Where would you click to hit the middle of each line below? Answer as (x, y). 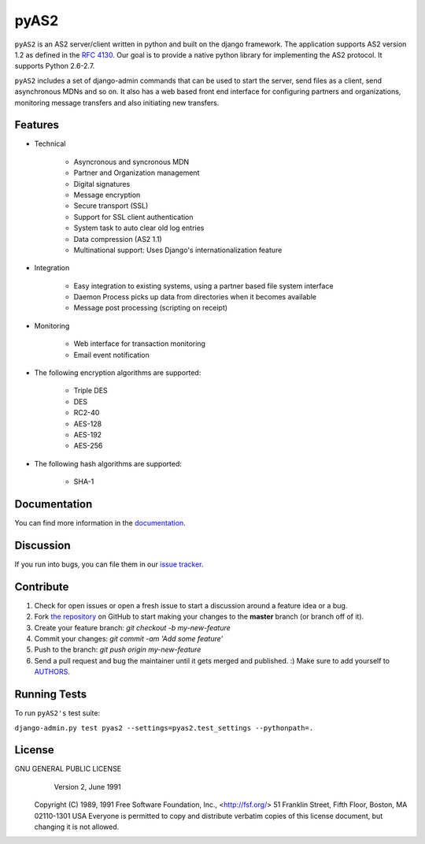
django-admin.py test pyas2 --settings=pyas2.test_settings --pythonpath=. (164, 728)
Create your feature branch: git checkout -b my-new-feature (133, 627)
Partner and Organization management (137, 173)
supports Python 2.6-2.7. (55, 66)
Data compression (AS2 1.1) (118, 239)
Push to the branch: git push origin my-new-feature (118, 649)
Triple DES (91, 391)
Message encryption (107, 195)
